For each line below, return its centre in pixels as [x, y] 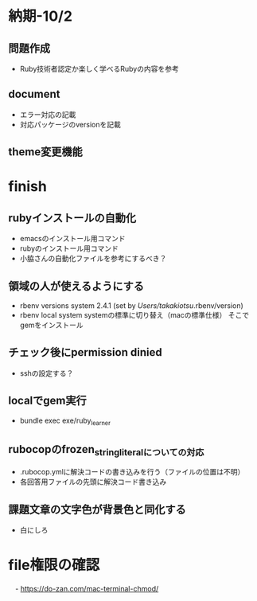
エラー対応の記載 [48, 114]
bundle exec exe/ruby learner [65, 421]
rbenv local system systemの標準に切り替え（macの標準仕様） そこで [134, 315]
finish [28, 187]
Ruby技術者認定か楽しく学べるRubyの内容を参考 [99, 69]
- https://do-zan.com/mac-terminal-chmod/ [87, 589]
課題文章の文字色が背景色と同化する [97, 509]
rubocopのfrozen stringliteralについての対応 [106, 451]
